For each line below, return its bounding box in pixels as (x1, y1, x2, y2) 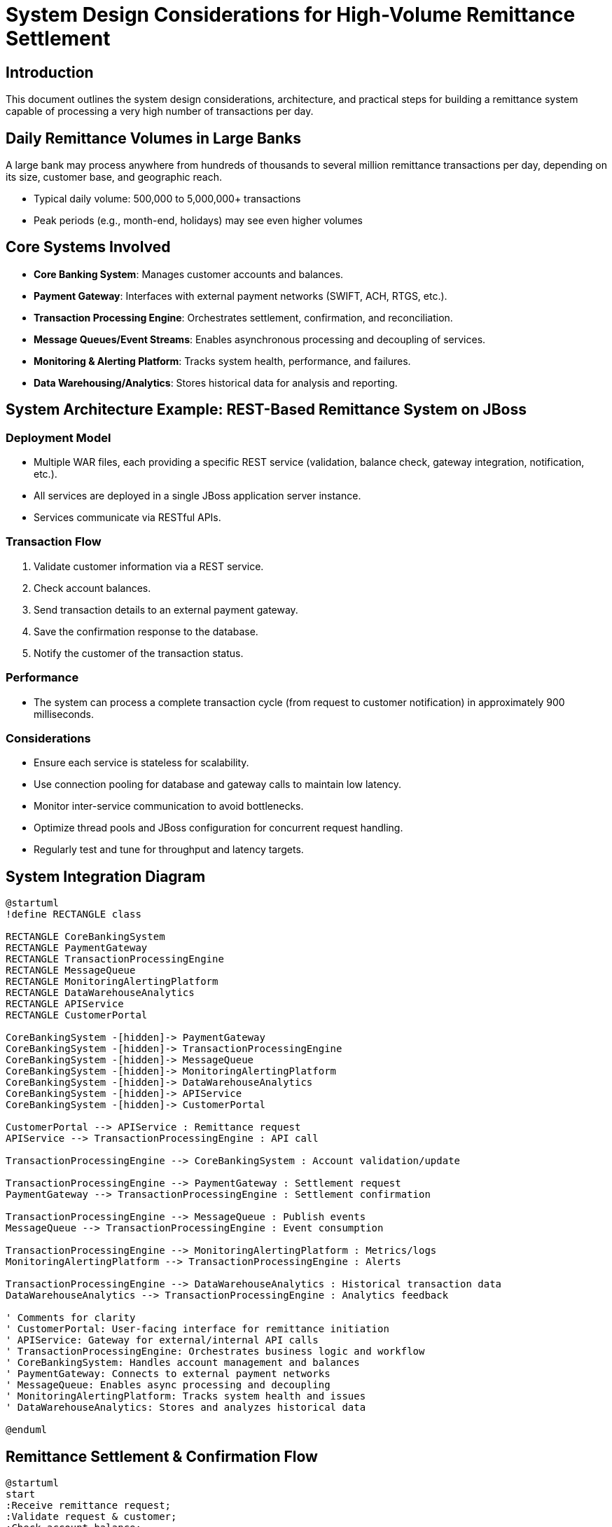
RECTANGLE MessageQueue (6, 965, 136, 976)
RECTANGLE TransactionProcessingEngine (6, 953, 224, 965)
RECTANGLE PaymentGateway (6, 942, 148, 954)
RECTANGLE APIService (6, 998, 124, 1010)
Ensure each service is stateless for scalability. (34, 756, 249, 769)
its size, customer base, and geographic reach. (6, 171, 223, 184)
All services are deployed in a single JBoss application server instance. (34, 490, 361, 502)
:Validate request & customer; (6, 1511, 177, 1523)
